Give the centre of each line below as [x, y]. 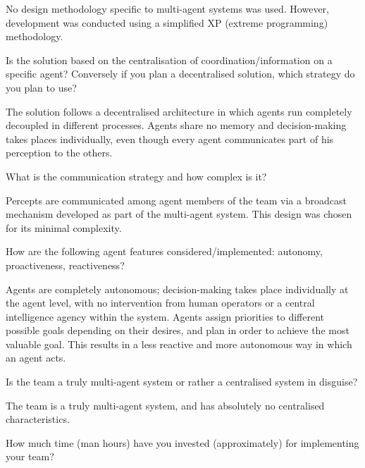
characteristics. [38, 419]
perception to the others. [59, 153]
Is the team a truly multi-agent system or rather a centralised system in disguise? [182, 382]
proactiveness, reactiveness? [65, 265]
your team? [30, 456]
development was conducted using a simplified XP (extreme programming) [167, 22]
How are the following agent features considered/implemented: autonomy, [164, 251]
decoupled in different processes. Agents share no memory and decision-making [176, 125]
